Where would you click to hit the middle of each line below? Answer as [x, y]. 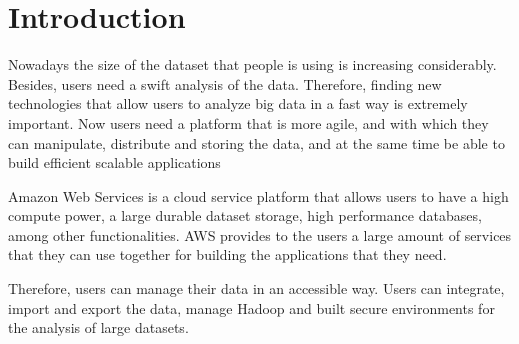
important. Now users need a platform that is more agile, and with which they [248, 122]
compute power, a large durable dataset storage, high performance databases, [245, 215]
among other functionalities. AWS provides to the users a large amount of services [260, 234]
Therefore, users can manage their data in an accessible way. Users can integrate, [256, 288]
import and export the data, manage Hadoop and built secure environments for [251, 307]
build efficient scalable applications [114, 162]
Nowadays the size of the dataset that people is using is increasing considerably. [252, 64]
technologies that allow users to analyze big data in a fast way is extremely [238, 103]
